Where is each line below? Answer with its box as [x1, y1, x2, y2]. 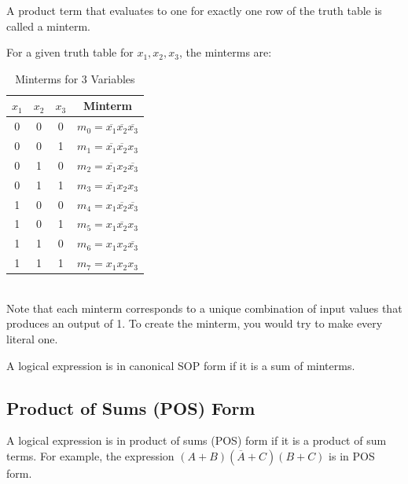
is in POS [329, 447, 375, 464]
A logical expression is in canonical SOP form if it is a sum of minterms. [6, 357, 355, 373]
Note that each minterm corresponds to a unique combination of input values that [6, 299, 402, 316]
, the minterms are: [178, 44, 272, 60]
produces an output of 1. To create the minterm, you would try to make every [6, 315, 383, 332]
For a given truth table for [6, 44, 134, 60]
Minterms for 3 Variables [15, 70, 135, 86]
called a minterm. [6, 17, 90, 34]
